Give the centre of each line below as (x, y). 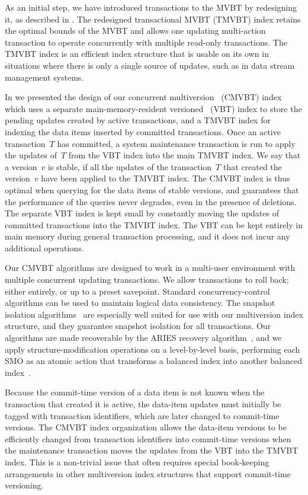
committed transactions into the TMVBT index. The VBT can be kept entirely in (154, 224)
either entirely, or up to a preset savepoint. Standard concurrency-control (137, 291)
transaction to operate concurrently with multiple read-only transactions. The (146, 42)
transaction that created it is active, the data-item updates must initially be (143, 404)
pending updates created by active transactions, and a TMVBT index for (138, 120)
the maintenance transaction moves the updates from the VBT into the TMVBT (152, 450)
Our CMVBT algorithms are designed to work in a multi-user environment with (150, 268)
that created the (252, 166)
